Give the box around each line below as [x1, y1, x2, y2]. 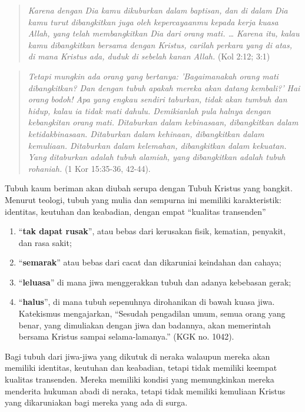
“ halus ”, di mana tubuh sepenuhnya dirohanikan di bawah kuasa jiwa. [18, 295, 275, 308]
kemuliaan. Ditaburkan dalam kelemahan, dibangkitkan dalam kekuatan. [28, 139, 287, 151]
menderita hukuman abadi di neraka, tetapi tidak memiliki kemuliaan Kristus [5, 384, 286, 397]
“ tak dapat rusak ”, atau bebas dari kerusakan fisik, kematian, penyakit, [18, 225, 286, 237]
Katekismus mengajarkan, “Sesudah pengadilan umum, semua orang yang [18, 307, 286, 320]
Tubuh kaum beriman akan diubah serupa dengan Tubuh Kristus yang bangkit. [5, 182, 293, 194]
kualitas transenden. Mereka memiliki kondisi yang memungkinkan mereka [5, 373, 274, 386]
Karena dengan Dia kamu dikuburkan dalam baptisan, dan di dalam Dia [28, 4, 288, 16]
